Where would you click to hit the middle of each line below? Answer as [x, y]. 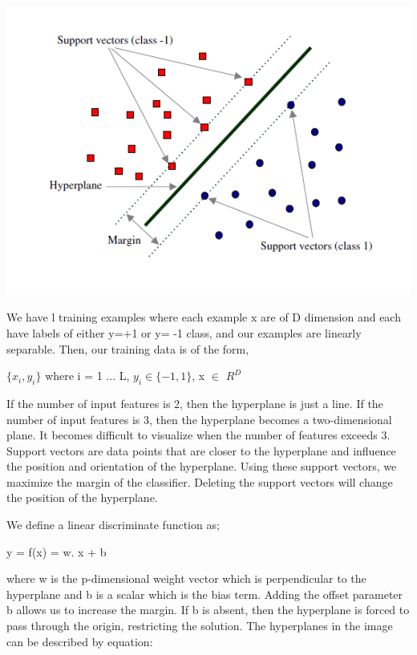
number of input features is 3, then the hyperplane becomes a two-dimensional [199, 419]
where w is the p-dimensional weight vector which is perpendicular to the [186, 578]
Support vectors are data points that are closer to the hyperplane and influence [201, 450]
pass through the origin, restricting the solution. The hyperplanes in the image [200, 626]
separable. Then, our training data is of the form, [128, 348]
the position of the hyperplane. [82, 497]
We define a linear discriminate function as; [113, 525]
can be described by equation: [80, 641]
